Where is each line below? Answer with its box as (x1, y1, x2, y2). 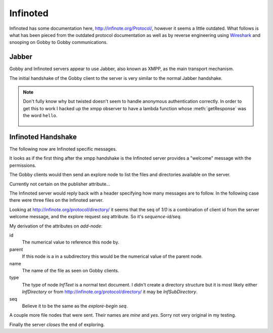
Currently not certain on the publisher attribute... (9, 181, 111, 187)
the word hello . (23, 113, 58, 119)
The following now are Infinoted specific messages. (9, 146, 117, 152)
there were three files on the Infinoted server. (9, 197, 104, 203)
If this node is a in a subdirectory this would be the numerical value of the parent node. (22, 253, 203, 260)
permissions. (9, 162, 36, 168)
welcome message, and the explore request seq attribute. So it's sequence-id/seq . (9, 214, 182, 220)
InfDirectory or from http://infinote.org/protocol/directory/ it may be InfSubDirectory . (22, 289, 198, 295)
